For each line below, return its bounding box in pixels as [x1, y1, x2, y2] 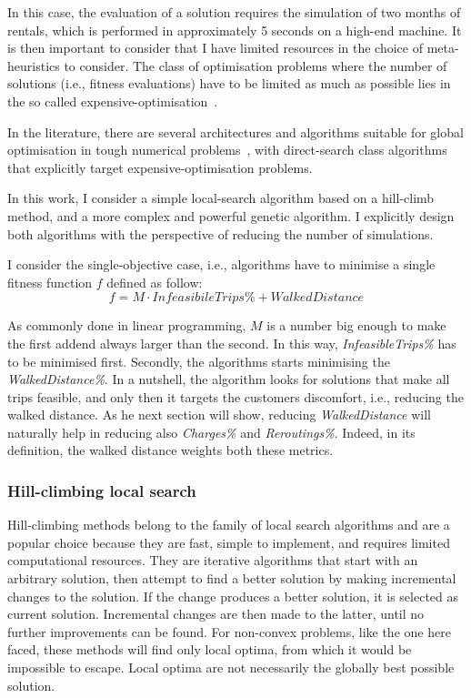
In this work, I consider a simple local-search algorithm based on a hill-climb [7, 188, 435, 207]
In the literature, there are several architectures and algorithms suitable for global [7, 122, 464, 141]
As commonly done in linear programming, [7, 316, 246, 335]
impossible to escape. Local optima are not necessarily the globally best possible [7, 658, 455, 677]
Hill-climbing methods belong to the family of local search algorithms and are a [7, 515, 450, 534]
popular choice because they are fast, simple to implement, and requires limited [7, 532, 450, 551]
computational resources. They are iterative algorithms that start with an [7, 551, 418, 570]
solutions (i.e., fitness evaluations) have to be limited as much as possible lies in [7, 74, 451, 93]
